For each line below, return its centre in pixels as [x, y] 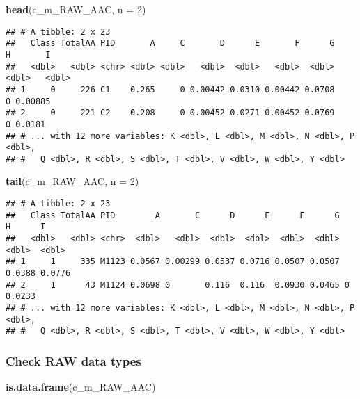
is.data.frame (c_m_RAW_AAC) [81, 387]
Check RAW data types [73, 360]
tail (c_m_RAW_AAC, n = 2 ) [72, 181]
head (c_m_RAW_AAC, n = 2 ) [76, 9]
